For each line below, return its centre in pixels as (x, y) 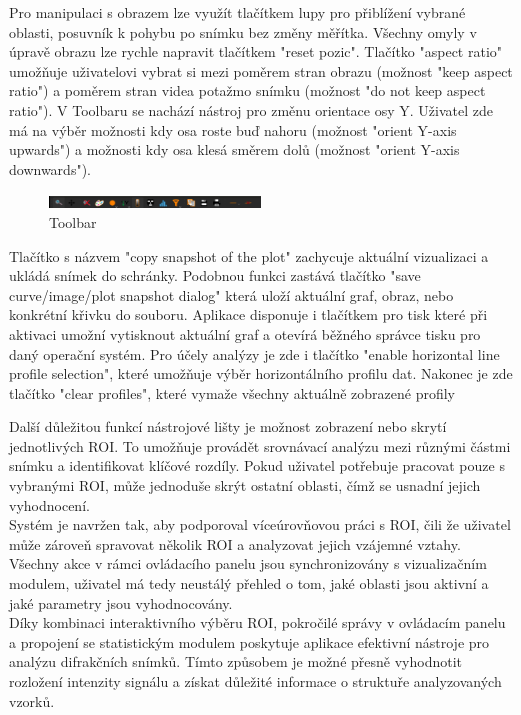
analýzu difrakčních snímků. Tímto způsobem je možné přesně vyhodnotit (235, 661)
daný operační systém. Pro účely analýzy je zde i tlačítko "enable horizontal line (254, 353)
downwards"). (50, 168)
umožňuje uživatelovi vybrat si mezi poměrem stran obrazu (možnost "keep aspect (261, 70)
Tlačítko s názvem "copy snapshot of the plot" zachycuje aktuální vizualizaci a (249, 255)
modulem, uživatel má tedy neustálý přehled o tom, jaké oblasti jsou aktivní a (249, 583)
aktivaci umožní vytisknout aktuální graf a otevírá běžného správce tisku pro (245, 333)
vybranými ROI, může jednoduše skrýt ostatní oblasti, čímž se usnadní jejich (245, 485)
